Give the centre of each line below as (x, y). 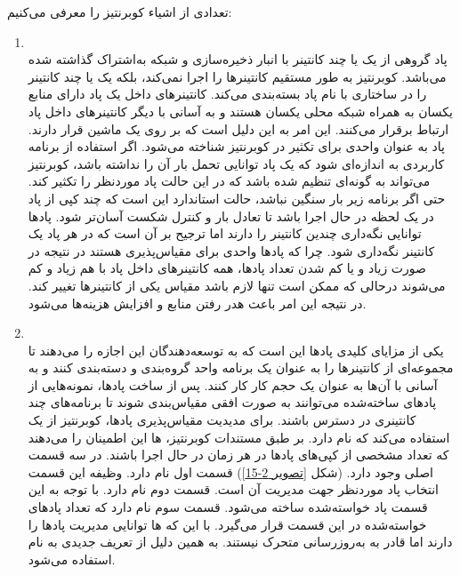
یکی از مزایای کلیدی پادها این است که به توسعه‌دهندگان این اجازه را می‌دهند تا (236, 350)
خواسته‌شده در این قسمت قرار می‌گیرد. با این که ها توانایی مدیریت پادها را (227, 524)
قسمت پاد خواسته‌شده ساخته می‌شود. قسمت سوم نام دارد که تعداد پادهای (228, 507)
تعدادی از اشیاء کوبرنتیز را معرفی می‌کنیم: (120, 12)
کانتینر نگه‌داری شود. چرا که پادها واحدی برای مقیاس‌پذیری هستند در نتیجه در (231, 250)
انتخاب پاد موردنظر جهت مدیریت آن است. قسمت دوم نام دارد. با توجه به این (234, 489)
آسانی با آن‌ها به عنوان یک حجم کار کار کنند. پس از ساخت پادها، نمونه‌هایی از (233, 384)
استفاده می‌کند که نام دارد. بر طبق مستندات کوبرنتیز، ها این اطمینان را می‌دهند (239, 437)
